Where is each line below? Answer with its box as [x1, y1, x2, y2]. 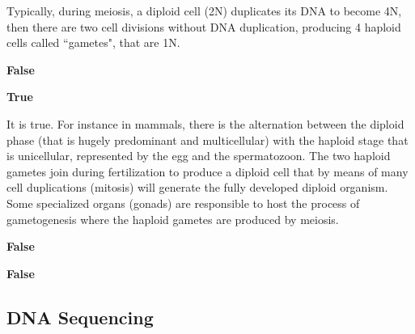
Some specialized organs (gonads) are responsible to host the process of [6, 194, 360, 211]
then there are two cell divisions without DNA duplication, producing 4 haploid [6, 18, 401, 35]
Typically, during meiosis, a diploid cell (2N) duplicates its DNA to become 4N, [6, 2, 402, 19]
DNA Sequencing [6, 304, 154, 329]
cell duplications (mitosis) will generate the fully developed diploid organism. [6, 179, 388, 196]
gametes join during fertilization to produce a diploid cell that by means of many [6, 163, 409, 180]
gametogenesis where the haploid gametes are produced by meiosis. [6, 210, 339, 227]
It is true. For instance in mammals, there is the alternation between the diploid [6, 115, 404, 132]
